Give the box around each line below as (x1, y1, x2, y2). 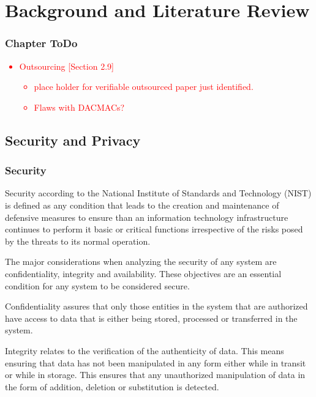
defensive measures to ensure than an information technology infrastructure (5, 210, 288, 223)
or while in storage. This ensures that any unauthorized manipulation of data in (5, 368, 306, 381)
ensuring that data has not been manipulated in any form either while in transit (5, 356, 306, 369)
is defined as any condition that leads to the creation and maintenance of (5, 198, 279, 211)
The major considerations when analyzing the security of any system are (5, 255, 277, 268)
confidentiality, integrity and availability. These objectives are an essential (5, 267, 282, 280)
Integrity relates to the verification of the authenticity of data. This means (5, 344, 284, 357)
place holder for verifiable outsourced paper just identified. (34, 80, 254, 93)
